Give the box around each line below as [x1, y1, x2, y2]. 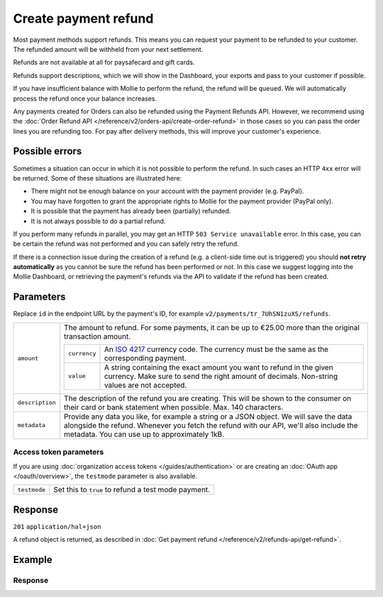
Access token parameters [13, 447, 104, 457]
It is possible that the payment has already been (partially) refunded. [30, 207, 231, 215]
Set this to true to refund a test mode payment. [53, 485, 211, 495]
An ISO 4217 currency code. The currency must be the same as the [104, 344, 329, 354]
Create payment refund [13, 11, 154, 26]
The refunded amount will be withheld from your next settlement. [13, 45, 204, 53]
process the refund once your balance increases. [13, 94, 157, 103]
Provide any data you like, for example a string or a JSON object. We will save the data [64, 411, 353, 421]
